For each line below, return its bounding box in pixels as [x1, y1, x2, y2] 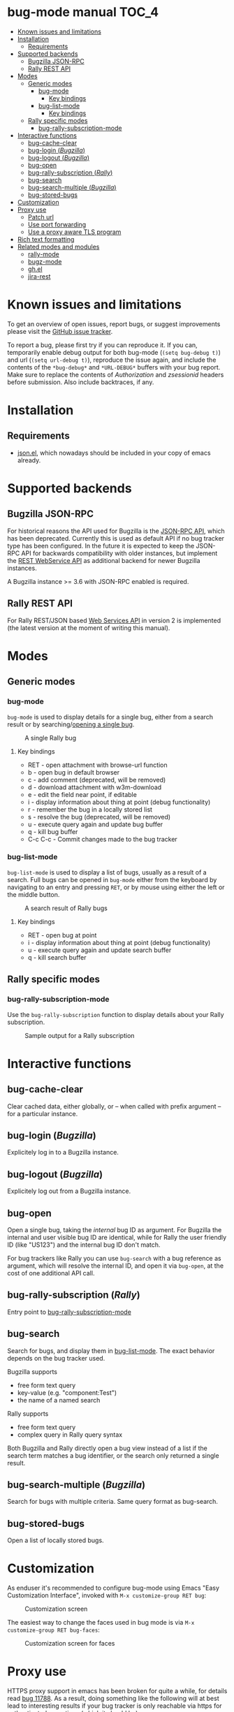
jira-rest [27, 272, 51, 280]
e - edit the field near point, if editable [27, 790, 138, 798]
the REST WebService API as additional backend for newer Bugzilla [7, 556, 200, 564]
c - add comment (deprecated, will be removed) [27, 775, 166, 784]
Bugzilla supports [7, 1367, 58, 1376]
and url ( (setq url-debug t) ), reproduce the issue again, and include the [7, 356, 217, 364]
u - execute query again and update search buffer [27, 946, 172, 954]
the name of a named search [17, 1396, 101, 1404]
